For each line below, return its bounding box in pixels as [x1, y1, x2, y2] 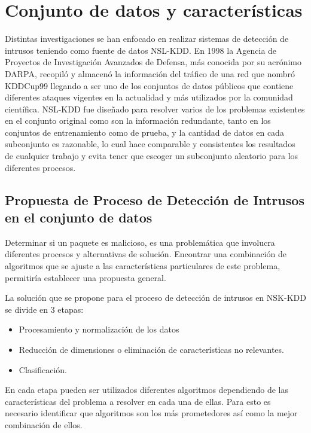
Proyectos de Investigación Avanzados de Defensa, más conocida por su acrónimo [5, 56, 301, 68]
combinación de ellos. [5, 418, 83, 431]
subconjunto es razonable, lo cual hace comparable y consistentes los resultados [5, 138, 295, 150]
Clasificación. [19, 363, 67, 376]
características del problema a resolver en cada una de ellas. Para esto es [5, 395, 271, 407]
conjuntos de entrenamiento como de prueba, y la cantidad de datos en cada [5, 126, 284, 138]
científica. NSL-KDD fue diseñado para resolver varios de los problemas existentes [5, 102, 305, 115]
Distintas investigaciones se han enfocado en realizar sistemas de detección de [5, 32, 289, 45]
